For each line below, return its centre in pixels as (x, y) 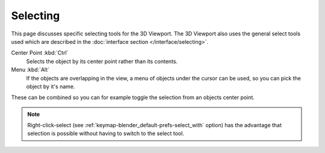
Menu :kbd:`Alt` (30, 70)
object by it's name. (51, 86)
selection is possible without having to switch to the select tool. (106, 133)
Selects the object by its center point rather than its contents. (102, 61)
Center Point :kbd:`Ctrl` (40, 53)
